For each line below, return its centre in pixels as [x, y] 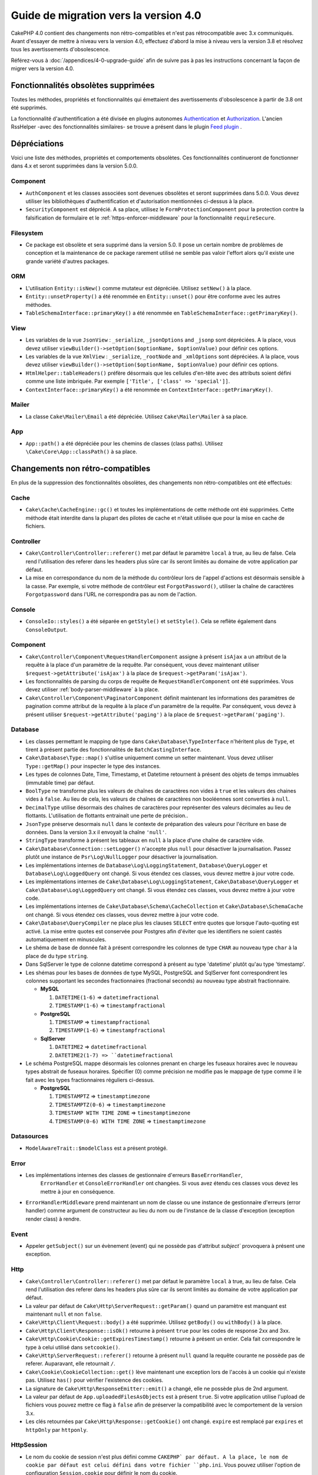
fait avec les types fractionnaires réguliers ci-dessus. [90, 1080]
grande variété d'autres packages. [67, 261]
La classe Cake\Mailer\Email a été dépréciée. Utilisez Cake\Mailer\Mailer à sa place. [137, 417]
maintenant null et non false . [64, 1314]
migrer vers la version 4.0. [43, 68]
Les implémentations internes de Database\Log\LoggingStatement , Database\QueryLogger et [147, 865]
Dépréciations [37, 144]
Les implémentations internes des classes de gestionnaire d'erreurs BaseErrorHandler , [134, 1175]
